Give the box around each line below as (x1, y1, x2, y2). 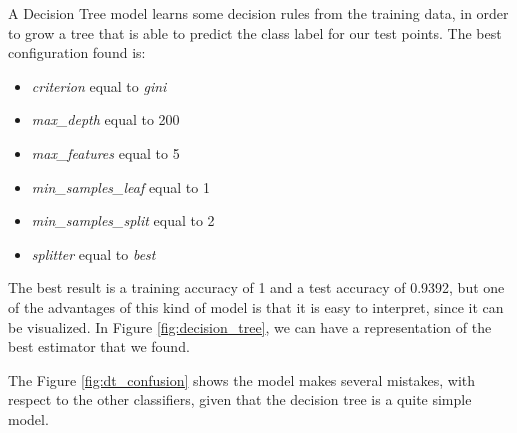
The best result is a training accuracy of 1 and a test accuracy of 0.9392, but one (8, 277, 505, 298)
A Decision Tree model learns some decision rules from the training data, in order (8, 3, 509, 23)
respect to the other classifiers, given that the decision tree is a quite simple (8, 389, 472, 410)
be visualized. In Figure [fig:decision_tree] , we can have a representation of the (8, 316, 492, 337)
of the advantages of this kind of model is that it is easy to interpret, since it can (8, 296, 504, 317)
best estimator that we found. (8, 336, 190, 357)
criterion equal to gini (31, 75, 167, 96)
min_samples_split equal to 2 (31, 210, 215, 231)
